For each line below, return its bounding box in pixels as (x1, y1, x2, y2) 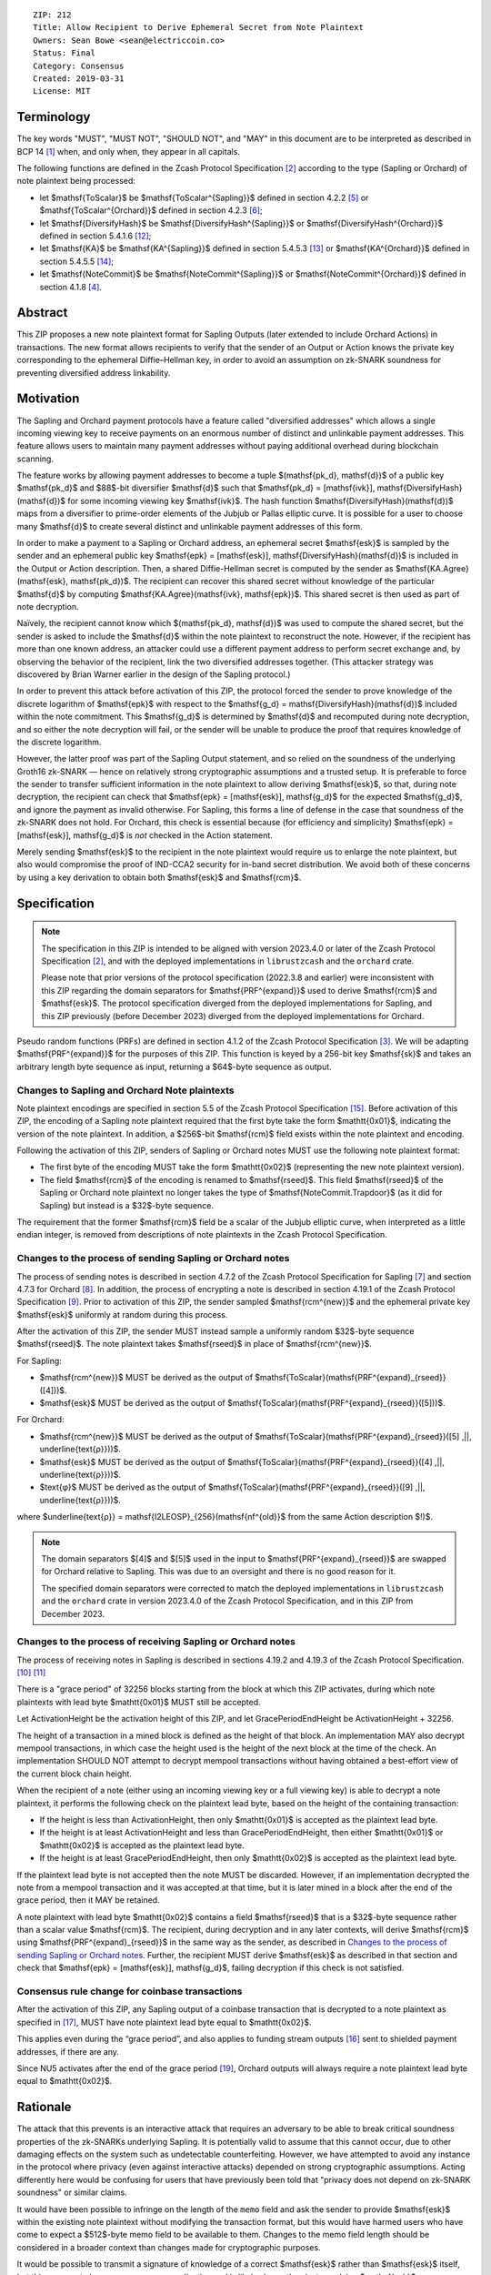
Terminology (16, 109, 91, 125)
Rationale (16, 2099, 72, 2115)
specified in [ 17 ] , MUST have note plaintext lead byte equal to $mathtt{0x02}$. (16, 2017, 313, 2027)
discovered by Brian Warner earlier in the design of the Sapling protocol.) (16, 669, 291, 680)
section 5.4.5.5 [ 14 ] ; (39, 256, 114, 267)
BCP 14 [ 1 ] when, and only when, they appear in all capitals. (16, 146, 241, 157)
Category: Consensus (33, 60, 125, 71)
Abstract (16, 305, 68, 320)
